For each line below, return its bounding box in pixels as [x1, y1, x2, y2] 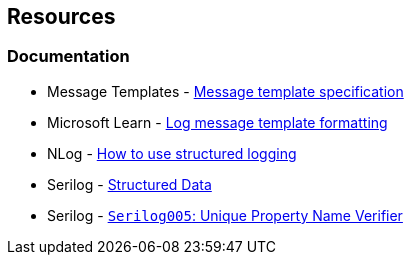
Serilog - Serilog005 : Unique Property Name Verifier [47, 206, 403, 224]
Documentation [7, 46, 130, 67]
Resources [7, 4, 116, 29]
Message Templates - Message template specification [47, 82, 404, 100]
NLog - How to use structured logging [47, 144, 297, 162]
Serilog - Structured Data [47, 175, 212, 193]
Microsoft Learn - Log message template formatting [47, 113, 388, 131]
